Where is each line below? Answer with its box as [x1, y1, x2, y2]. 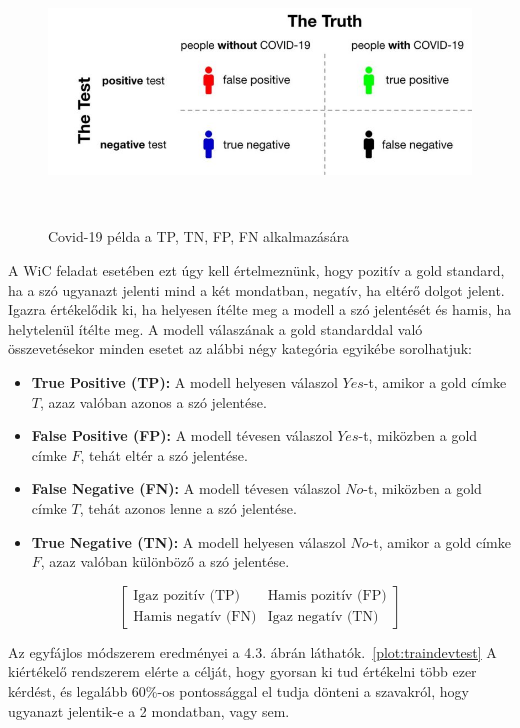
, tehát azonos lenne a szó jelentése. [79, 498, 297, 518]
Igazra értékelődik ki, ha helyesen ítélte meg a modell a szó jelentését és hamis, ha [8, 299, 512, 320]
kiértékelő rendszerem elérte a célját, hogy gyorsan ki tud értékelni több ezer [8, 661, 477, 682]
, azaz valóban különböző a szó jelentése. [40, 551, 290, 572]
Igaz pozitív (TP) [133, 589, 241, 604]
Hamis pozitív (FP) [267, 589, 387, 604]
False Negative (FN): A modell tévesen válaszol [31, 478, 341, 499]
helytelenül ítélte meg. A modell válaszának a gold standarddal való [8, 318, 423, 339]
